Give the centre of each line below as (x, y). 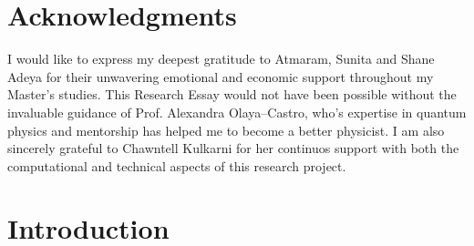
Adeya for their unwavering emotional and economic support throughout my (221, 76)
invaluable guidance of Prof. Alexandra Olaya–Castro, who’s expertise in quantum (237, 112)
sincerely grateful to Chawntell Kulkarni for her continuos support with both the (233, 148)
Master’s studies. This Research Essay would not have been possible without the (232, 94)
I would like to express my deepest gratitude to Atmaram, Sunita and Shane (221, 59)
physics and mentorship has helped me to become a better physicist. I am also (226, 130)
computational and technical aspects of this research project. (177, 165)
